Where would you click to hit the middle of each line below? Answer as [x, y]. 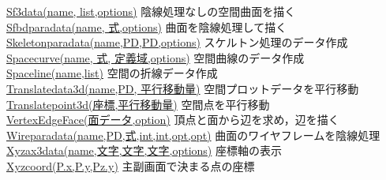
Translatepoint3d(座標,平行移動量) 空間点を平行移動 [138, 104]
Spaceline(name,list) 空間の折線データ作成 [112, 73]
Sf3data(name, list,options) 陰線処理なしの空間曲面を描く [151, 11]
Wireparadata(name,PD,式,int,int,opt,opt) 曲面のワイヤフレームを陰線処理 [193, 135]
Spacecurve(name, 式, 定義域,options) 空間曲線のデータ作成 [156, 57]
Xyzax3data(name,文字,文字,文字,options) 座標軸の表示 [144, 150]
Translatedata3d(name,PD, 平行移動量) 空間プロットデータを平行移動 [183, 88]
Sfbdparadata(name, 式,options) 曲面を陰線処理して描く [147, 26]
